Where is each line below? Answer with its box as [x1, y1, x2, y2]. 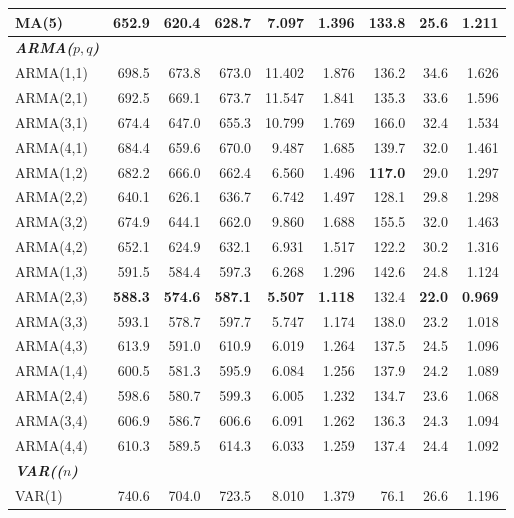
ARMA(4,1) [15, 136, 88, 157]
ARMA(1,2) [15, 161, 88, 182]
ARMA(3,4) [15, 410, 88, 430]
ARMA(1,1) [15, 62, 88, 83]
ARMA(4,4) [15, 434, 88, 455]
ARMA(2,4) [15, 385, 88, 406]
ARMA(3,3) [15, 310, 88, 331]
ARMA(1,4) [15, 360, 88, 381]
